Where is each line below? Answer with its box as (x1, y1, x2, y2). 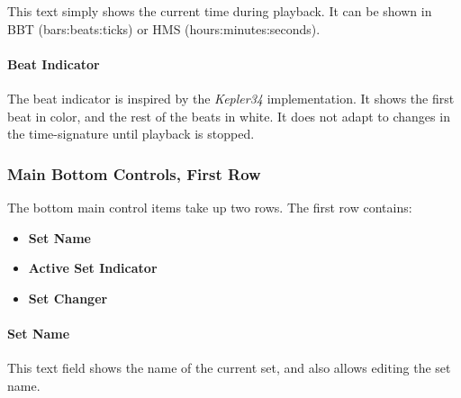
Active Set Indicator (28, 258, 158, 277)
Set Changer (28, 288, 108, 307)
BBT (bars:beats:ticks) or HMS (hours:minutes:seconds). (7, 19, 321, 38)
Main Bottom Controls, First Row (7, 162, 261, 185)
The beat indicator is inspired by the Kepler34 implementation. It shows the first (7, 88, 455, 107)
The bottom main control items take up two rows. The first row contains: (7, 197, 412, 216)
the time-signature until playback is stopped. (7, 124, 255, 143)
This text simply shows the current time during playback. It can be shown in (7, 2, 432, 20)
